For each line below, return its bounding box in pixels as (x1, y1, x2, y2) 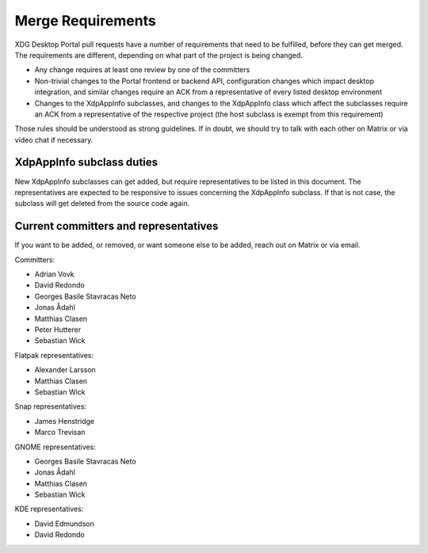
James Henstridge (34, 416, 95, 425)
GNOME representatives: (14, 442, 97, 452)
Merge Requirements (14, 12, 156, 29)
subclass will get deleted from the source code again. (14, 199, 190, 208)
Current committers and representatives (14, 219, 219, 233)
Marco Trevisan (34, 428, 86, 437)
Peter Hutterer (34, 325, 82, 334)
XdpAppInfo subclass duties (14, 155, 159, 170)
